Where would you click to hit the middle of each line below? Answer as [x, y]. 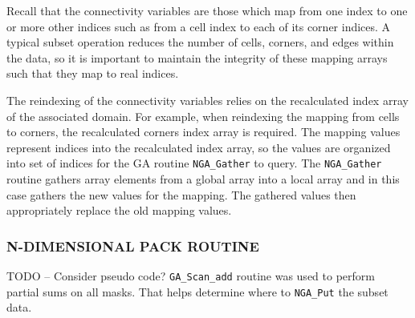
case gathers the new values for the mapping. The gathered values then [181, 194]
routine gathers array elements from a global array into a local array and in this [203, 179]
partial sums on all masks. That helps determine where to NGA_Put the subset [197, 291]
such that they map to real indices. [93, 73]
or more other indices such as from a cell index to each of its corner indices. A [199, 26]
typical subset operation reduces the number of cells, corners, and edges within [200, 42]
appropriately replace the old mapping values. [119, 210]
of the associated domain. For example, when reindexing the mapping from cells [203, 116]
